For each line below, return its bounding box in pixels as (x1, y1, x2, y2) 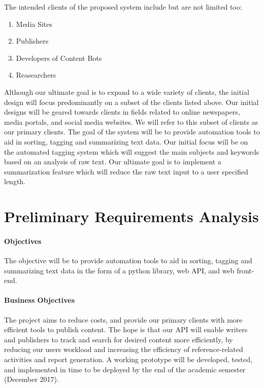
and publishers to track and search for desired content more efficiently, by (4, 334, 233, 344)
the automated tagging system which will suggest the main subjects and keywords (4, 146, 259, 157)
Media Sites (16, 18, 53, 29)
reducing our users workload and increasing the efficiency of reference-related (4, 344, 243, 355)
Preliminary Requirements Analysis (4, 206, 259, 227)
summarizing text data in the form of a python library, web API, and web (4, 265, 235, 275)
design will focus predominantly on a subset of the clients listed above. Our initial (4, 96, 259, 107)
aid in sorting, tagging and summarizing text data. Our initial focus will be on (4, 136, 248, 147)
